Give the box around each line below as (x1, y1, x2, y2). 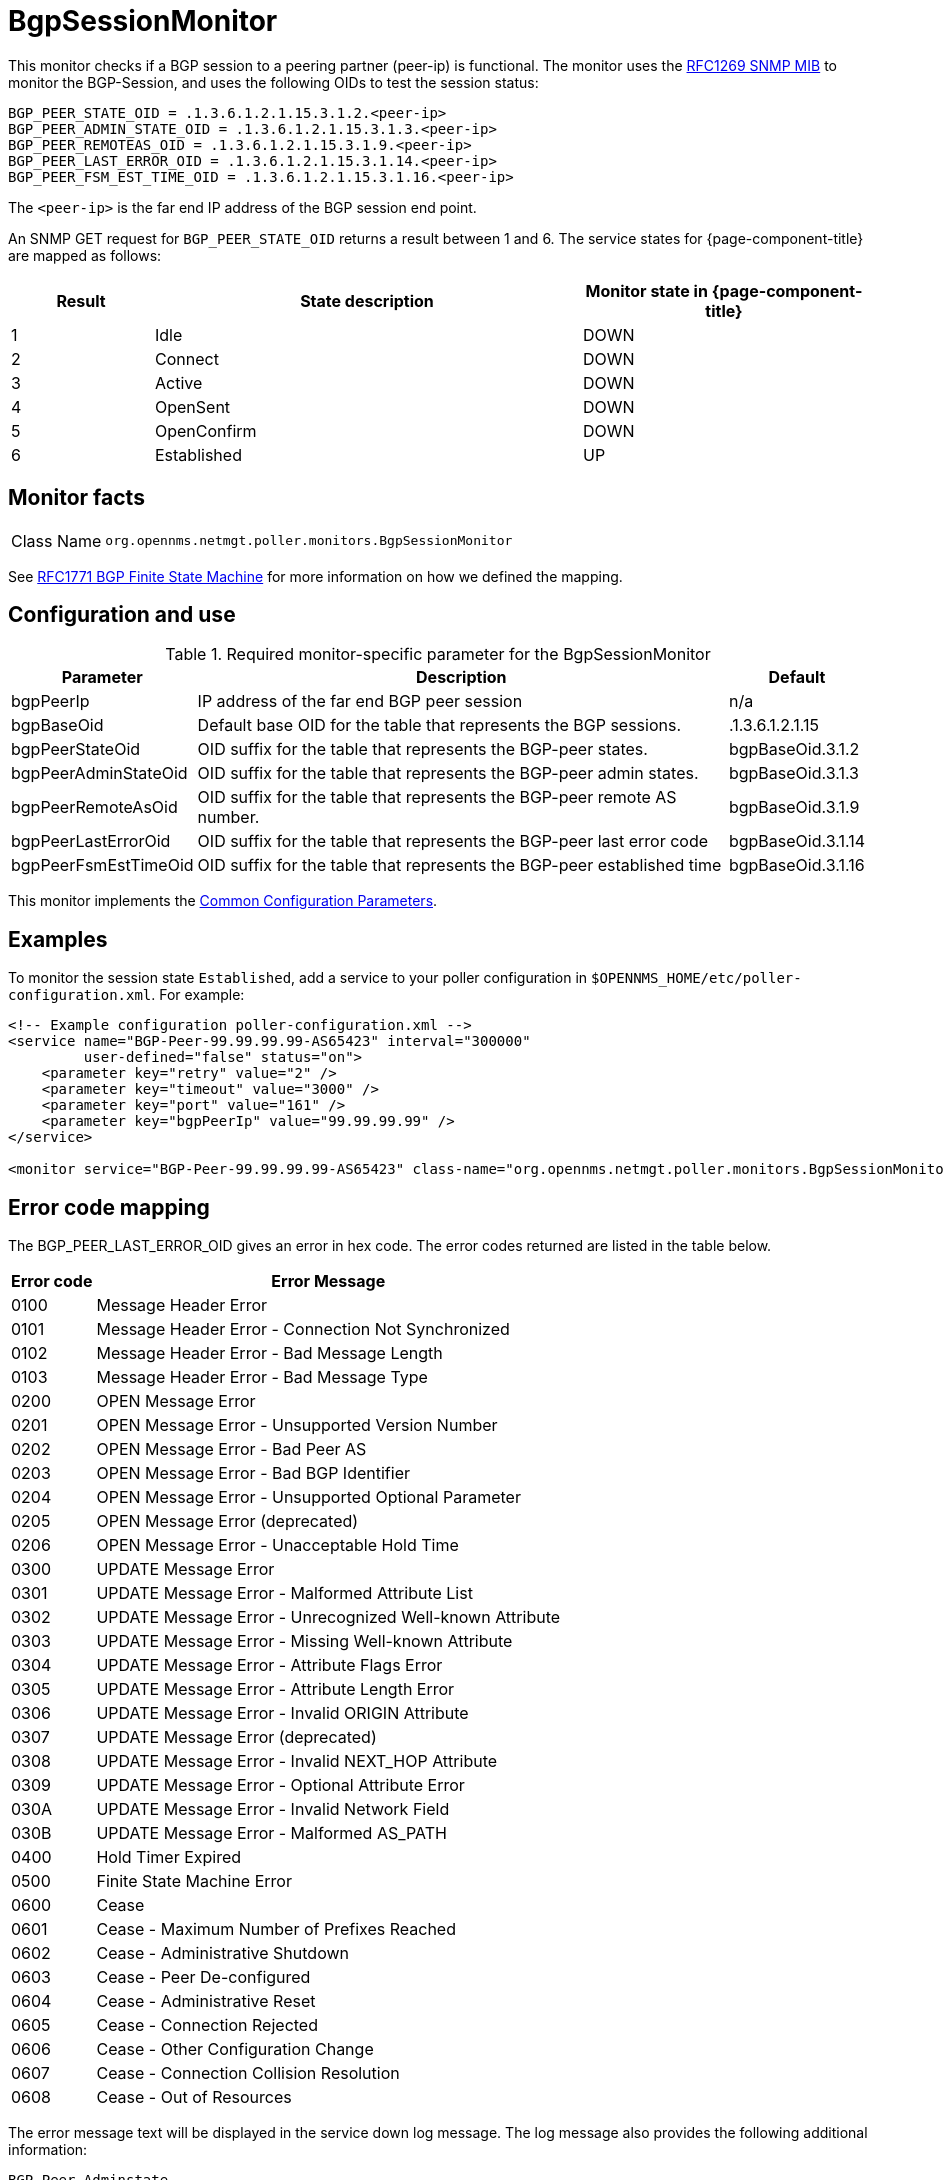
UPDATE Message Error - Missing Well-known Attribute (96, 1631, 513, 1652)
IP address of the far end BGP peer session (197, 691, 523, 712)
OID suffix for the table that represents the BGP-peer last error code (197, 831, 709, 852)
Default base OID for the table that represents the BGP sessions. (197, 715, 682, 736)
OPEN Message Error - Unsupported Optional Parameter (96, 1487, 521, 1508)
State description (300, 290, 434, 311)
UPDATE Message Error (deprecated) (96, 1727, 377, 1748)
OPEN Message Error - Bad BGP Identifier (96, 1463, 410, 1484)
